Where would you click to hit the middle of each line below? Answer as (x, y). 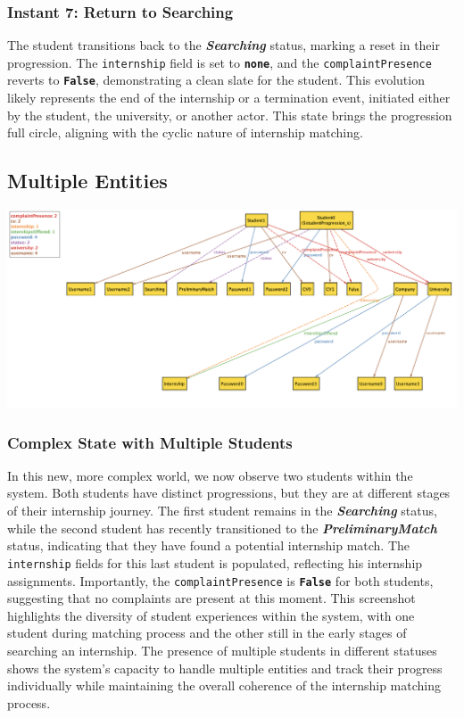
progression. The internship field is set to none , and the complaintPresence (220, 62)
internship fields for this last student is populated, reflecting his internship (215, 562)
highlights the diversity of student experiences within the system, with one (211, 615)
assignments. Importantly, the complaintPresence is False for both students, (220, 580)
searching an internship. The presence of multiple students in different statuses (222, 650)
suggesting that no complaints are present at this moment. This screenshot (211, 598)
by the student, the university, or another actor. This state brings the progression (230, 115)
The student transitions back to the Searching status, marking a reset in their (224, 45)
